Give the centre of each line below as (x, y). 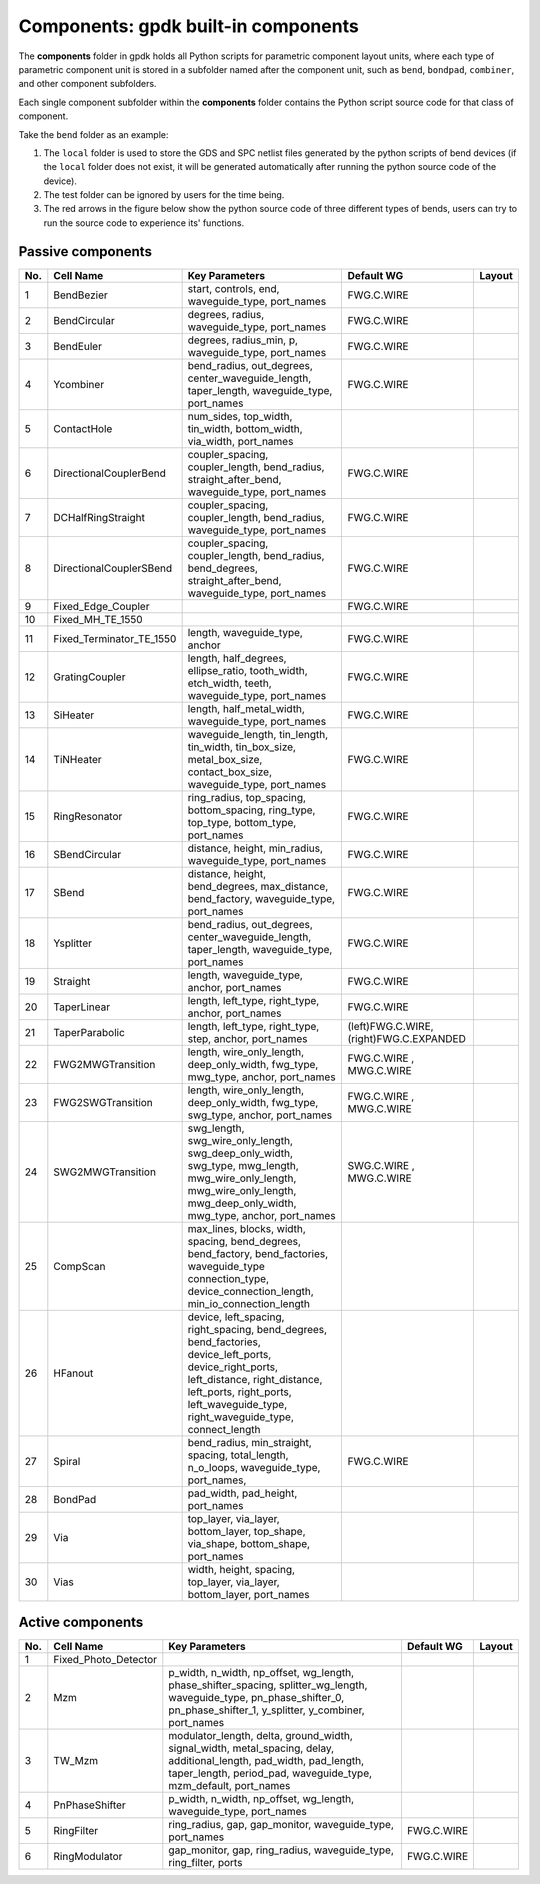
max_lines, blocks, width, (247, 1228)
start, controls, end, (233, 288)
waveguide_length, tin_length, (258, 734)
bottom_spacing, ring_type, (251, 810)
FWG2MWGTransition (104, 1064)
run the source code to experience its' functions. (144, 222)
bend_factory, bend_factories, (258, 1253)
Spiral (67, 1461)
